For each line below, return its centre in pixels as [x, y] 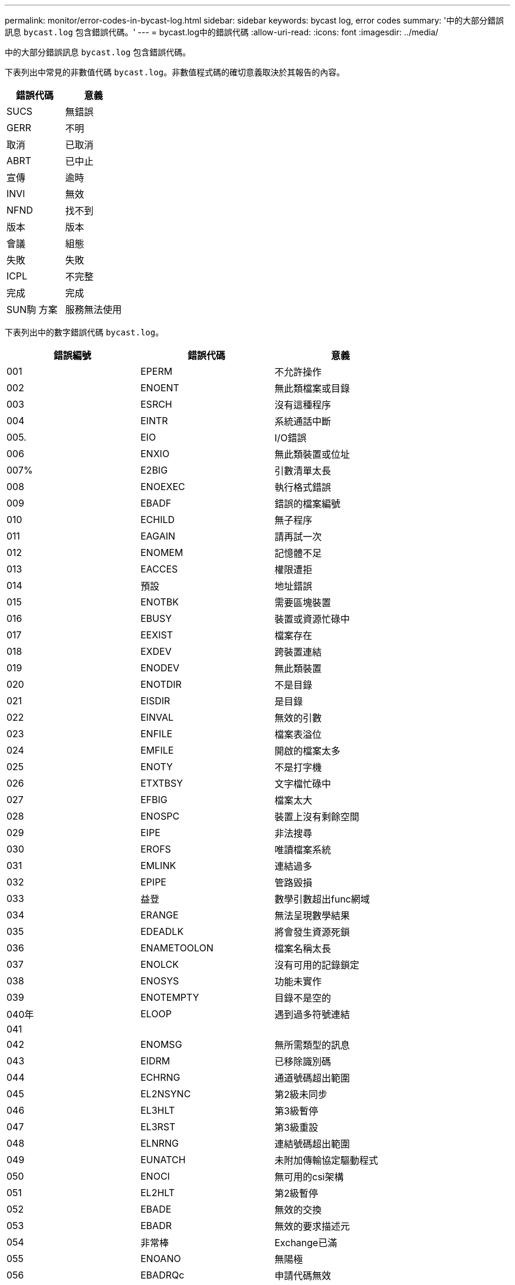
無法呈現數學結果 [312, 916]
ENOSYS [160, 981]
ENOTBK [160, 602]
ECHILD [158, 520]
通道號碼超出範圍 [312, 1078]
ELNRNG [160, 1143]
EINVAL [157, 717]
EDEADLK [162, 931]
